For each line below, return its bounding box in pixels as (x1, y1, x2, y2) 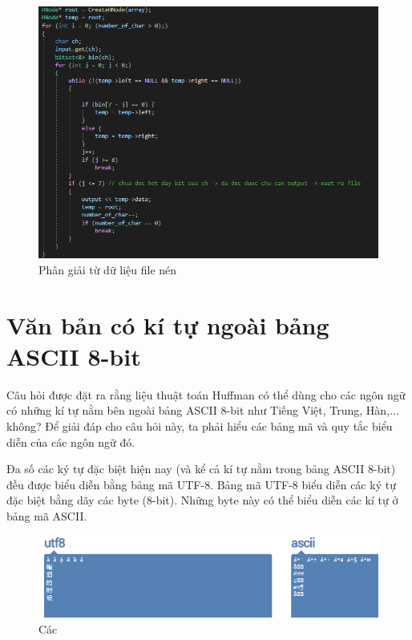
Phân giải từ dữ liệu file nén (38, 261, 177, 277)
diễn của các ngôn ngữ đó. (6, 433, 135, 450)
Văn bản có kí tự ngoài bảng (6, 308, 329, 341)
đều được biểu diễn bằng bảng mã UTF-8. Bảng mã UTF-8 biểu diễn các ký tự (6, 476, 396, 492)
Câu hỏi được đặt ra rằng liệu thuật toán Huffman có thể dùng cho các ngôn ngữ (6, 386, 406, 403)
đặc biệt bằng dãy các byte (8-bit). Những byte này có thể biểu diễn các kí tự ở (6, 492, 398, 508)
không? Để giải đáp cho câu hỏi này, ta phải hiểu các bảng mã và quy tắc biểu (6, 418, 393, 435)
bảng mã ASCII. (6, 508, 87, 524)
